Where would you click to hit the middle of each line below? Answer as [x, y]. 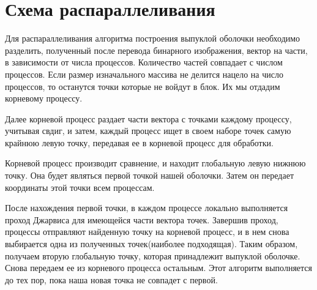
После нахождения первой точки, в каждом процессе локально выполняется [147, 208]
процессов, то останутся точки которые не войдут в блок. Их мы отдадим [143, 86]
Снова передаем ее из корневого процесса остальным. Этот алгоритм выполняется [158, 268]
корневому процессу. [44, 98]
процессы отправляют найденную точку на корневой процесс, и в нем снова [147, 232]
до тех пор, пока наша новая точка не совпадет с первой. [111, 279]
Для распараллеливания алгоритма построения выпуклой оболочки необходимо [153, 38]
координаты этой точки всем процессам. [80, 187]
